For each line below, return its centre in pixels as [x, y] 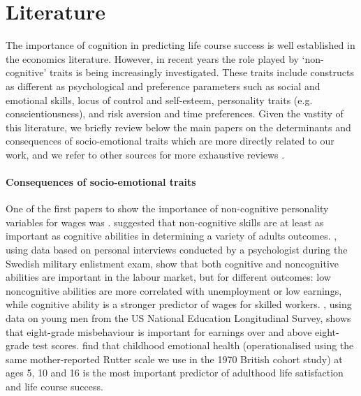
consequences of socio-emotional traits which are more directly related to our [170, 141]
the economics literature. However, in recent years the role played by [152, 58]
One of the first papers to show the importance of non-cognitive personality [167, 208]
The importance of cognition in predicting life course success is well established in [180, 45]
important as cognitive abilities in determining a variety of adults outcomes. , [171, 236]
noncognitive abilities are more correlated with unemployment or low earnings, [174, 290]
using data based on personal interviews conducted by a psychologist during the [177, 250]
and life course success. [54, 386]
